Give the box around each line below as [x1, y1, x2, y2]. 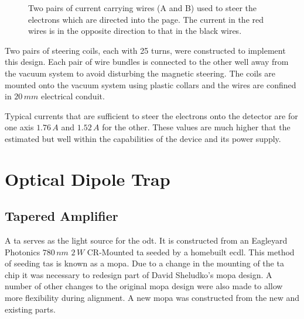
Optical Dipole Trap [5, 167, 170, 190]
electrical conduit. [40, 90, 105, 102]
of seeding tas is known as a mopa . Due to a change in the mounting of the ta [5, 257, 284, 269]
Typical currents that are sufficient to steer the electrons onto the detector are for [5, 109, 298, 122]
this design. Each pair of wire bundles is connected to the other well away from [5, 56, 289, 68]
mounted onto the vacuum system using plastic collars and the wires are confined [5, 78, 296, 91]
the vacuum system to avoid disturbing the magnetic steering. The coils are [5, 67, 276, 79]
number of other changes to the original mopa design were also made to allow [5, 280, 283, 292]
